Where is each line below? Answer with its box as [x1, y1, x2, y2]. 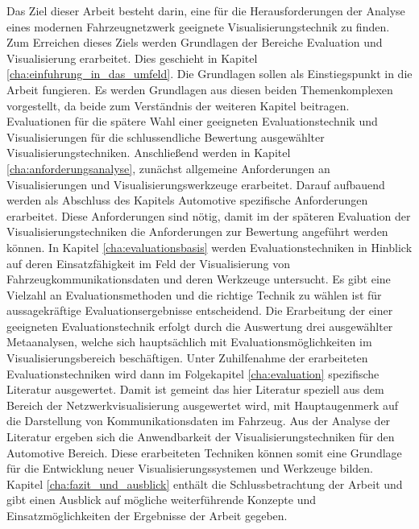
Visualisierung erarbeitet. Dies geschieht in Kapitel [6, 49, 258, 66]
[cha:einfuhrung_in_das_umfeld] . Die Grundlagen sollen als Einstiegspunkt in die [6, 65, 413, 82]
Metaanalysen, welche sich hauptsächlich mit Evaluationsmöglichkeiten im [6, 333, 372, 350]
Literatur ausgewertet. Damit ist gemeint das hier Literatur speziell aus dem [6, 381, 384, 398]
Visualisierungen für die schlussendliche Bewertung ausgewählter [6, 128, 325, 145]
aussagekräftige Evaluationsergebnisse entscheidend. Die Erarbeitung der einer [6, 302, 393, 319]
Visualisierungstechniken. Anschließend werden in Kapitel [6, 144, 291, 161]
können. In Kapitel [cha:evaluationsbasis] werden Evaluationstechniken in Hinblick [6, 238, 413, 255]
